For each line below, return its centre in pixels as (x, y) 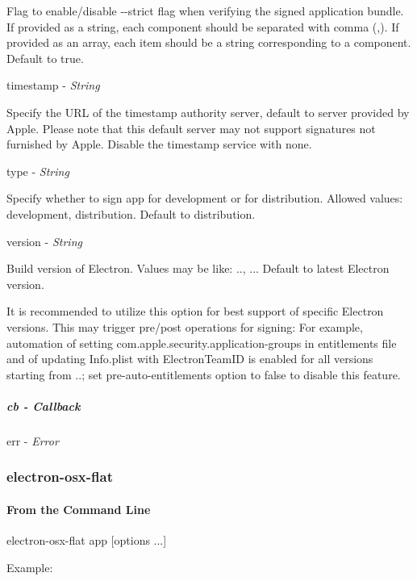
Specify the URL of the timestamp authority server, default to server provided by (208, 112)
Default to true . (45, 58)
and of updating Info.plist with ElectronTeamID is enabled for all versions (190, 359)
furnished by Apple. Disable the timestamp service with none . (159, 144)
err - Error (33, 440)
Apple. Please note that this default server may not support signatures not (191, 128)
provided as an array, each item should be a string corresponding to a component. (209, 42)
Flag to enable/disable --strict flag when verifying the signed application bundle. (205, 10)
